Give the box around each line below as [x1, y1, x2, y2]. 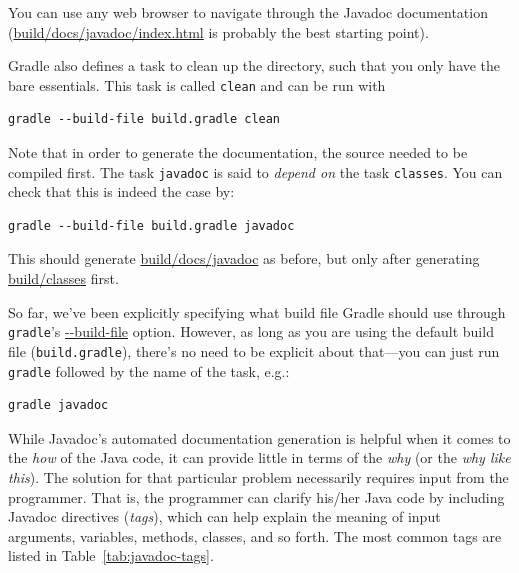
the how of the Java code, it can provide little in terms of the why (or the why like [8, 447, 511, 468]
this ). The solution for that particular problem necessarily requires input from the [8, 467, 509, 487]
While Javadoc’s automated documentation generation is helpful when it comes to [8, 427, 511, 448]
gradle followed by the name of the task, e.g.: [8, 360, 290, 381]
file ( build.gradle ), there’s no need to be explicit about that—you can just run [8, 340, 500, 361]
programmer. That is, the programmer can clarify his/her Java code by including [8, 486, 505, 507]
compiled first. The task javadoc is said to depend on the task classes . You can [8, 161, 503, 182]
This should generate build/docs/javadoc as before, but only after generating [8, 248, 480, 269]
